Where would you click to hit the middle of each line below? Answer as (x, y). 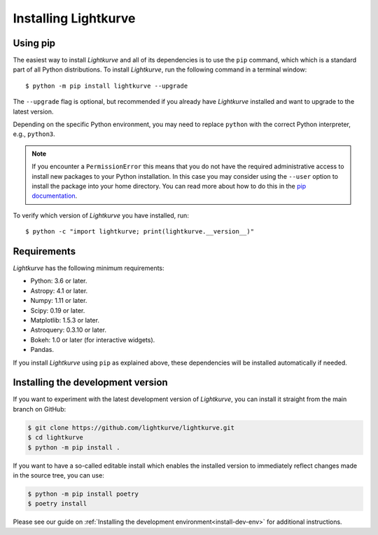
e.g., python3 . (34, 134)
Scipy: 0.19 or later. (58, 310)
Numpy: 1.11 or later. (59, 301)
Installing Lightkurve (74, 18)
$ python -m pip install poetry (83, 494)
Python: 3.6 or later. (59, 281)
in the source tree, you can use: (58, 475)
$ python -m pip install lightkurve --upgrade (107, 86)
